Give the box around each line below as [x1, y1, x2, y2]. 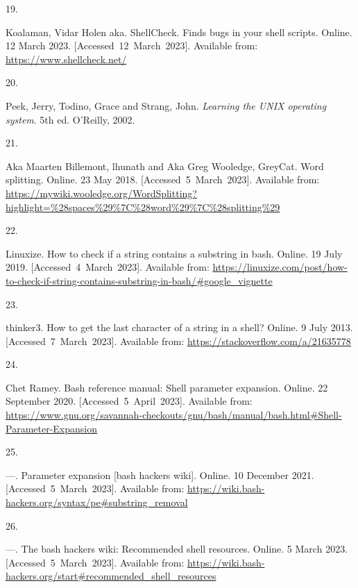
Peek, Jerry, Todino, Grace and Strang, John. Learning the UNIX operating [6, 98, 327, 112]
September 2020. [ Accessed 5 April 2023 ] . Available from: [6, 394, 253, 408]
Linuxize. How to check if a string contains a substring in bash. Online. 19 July [6, 246, 343, 260]
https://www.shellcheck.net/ [6, 51, 127, 66]
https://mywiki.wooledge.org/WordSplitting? [6, 185, 197, 200]
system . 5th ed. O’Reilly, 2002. [6, 112, 135, 126]
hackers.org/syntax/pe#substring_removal [6, 495, 188, 510]
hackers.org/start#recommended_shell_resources [6, 569, 216, 583]
